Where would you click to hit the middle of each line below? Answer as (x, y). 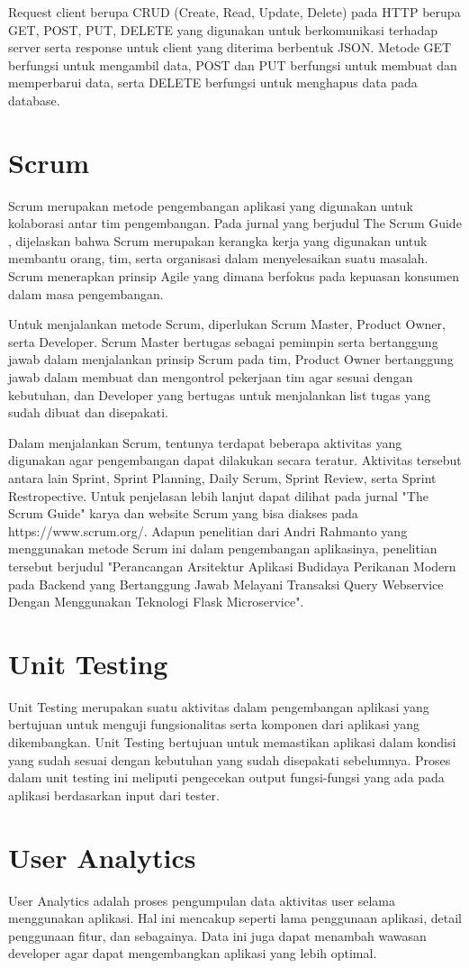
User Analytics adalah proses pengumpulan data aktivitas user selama (202, 900)
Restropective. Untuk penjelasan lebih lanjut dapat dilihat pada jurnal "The (218, 495)
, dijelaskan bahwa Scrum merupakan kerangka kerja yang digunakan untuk (218, 240)
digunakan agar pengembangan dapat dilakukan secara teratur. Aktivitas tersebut (235, 460)
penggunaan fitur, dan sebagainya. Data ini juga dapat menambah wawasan (217, 935)
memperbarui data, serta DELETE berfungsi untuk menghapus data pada (213, 82)
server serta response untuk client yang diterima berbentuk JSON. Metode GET (230, 47)
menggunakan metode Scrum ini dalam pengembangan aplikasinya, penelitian (223, 548)
